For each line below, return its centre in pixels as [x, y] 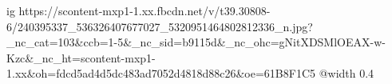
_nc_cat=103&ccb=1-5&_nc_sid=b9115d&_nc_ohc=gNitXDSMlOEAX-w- [196, 42]
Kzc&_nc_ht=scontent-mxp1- [81, 57]
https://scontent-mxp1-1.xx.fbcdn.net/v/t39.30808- [145, 10]
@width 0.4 [346, 73]
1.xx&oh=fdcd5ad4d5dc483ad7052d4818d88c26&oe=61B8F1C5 [161, 73]
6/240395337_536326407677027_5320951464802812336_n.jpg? [160, 26]
